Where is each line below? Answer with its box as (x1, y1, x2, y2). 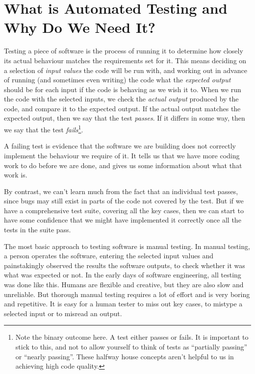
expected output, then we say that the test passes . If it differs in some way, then (4, 113, 245, 123)
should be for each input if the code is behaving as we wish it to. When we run (4, 84, 241, 94)
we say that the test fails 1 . (4, 123, 83, 134)
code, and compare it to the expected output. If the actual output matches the (4, 103, 241, 113)
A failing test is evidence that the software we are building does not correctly (4, 141, 236, 151)
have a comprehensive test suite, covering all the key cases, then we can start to (4, 205, 244, 215)
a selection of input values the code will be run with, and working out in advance (4, 65, 247, 75)
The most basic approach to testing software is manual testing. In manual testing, (4, 241, 250, 251)
